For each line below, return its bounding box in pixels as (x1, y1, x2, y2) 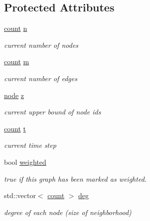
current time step (4, 140, 56, 150)
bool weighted (4, 156, 46, 167)
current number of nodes (4, 39, 79, 50)
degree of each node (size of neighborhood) (4, 207, 132, 217)
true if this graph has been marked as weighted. (4, 173, 147, 184)
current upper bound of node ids (4, 107, 101, 117)
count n (4, 23, 27, 33)
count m (4, 56, 29, 67)
